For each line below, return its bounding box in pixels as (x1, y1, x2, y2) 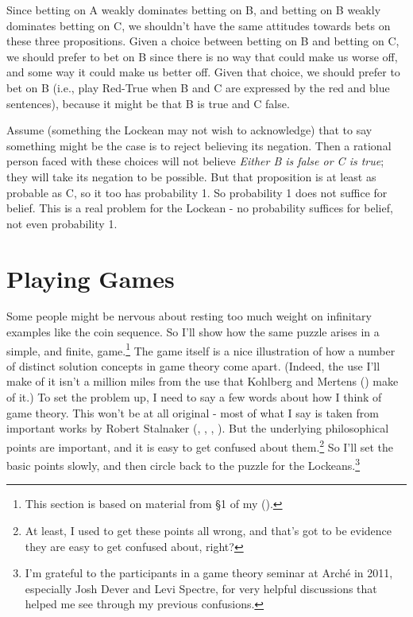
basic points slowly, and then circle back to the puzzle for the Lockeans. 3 (6, 455, 361, 473)
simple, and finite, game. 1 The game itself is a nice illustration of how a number (6, 340, 396, 359)
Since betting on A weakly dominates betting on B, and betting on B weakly (6, 2, 381, 17)
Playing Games (6, 262, 175, 294)
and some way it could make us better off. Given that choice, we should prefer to (6, 64, 400, 80)
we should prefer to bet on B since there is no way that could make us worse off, (6, 48, 398, 64)
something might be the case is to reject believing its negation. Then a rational (6, 137, 392, 153)
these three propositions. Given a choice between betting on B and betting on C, (6, 33, 399, 49)
